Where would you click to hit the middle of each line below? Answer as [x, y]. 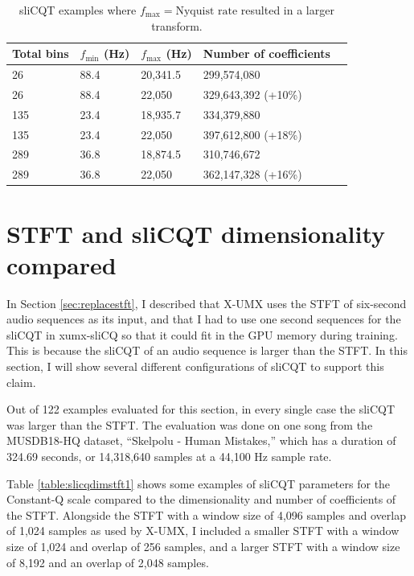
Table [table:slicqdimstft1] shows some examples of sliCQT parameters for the [199, 483]
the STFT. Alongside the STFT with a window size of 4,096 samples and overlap [206, 514]
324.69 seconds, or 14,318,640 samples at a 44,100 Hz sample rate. [169, 456]
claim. [21, 382]
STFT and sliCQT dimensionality [196, 233]
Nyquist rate [207, 11]
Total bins [41, 53]
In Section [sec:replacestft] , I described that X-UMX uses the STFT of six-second [207, 303]
